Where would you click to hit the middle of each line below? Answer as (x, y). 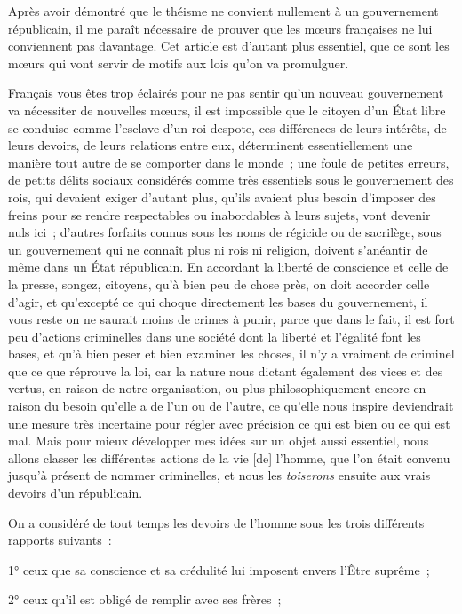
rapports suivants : (60, 540)
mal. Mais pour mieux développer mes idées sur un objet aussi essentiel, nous (219, 441)
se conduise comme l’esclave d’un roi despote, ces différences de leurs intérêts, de (227, 127)
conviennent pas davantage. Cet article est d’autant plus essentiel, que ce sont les (229, 46)
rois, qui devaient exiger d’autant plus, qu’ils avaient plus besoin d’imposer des (222, 197)
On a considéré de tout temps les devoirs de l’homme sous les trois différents (216, 522)
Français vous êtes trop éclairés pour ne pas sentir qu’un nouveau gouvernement (226, 93)
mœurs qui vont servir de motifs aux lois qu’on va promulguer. (179, 63)
